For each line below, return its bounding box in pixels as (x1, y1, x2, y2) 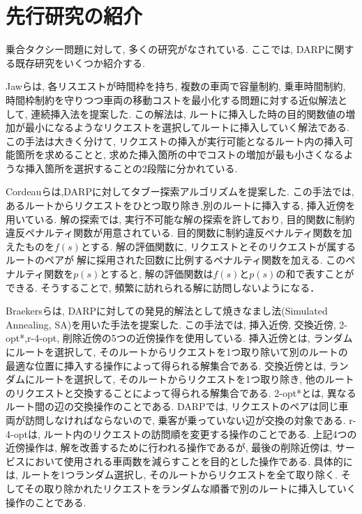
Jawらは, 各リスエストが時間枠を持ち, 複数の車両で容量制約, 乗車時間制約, (6, 79, 346, 93)
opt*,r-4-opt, (6, 331, 60, 345)
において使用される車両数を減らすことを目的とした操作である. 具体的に (24, 453, 353, 468)
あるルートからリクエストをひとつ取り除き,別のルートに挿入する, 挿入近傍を (6, 198, 356, 213)
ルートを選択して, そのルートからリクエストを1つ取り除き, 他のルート (34, 372, 354, 386)
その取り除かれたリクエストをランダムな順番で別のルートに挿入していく (24, 481, 356, 495)
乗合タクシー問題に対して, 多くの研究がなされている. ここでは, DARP (6, 42, 325, 56)
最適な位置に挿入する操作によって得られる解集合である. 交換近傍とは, (6, 358, 326, 372)
